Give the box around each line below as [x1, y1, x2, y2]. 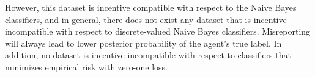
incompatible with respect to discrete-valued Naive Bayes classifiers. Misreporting [5, 25, 311, 38]
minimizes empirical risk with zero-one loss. [5, 60, 168, 73]
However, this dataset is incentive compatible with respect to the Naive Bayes [5, 1, 297, 13]
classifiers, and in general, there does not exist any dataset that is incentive [5, 13, 287, 25]
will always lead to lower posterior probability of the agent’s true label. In [5, 36, 282, 49]
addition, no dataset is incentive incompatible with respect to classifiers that [5, 49, 291, 61]
